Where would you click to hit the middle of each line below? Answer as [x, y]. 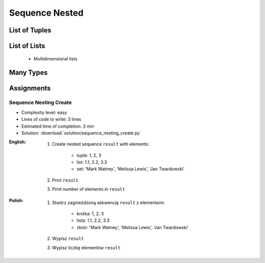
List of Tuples [30, 30]
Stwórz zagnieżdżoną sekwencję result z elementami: [109, 202]
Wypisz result [68, 238]
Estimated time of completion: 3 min [58, 126]
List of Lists [27, 46]
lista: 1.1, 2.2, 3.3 [93, 220]
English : [18, 142]
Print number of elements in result [89, 189]
